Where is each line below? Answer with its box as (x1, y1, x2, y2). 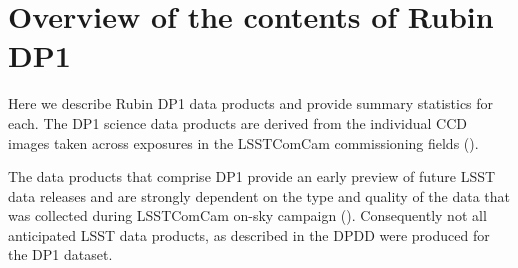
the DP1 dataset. (8, 244, 113, 265)
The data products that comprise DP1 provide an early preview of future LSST (8, 166, 496, 187)
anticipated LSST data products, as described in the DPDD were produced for (8, 224, 490, 245)
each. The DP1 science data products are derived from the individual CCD (8, 112, 468, 133)
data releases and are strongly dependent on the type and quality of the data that (8, 185, 511, 206)
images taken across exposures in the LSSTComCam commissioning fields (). (8, 132, 479, 153)
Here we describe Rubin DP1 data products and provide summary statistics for (8, 93, 494, 114)
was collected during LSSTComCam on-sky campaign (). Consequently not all (8, 205, 487, 226)
